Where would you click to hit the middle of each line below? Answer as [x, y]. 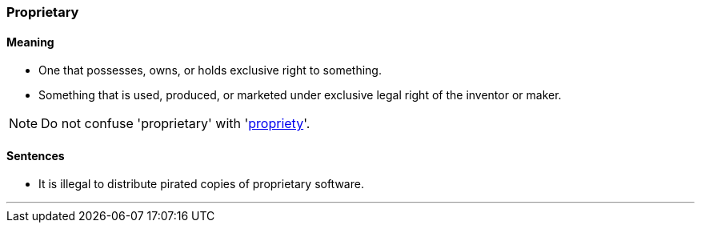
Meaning [30, 42]
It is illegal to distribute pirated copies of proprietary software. [201, 184]
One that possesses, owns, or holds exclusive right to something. [210, 70]
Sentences [36, 155]
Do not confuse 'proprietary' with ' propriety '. [176, 124]
